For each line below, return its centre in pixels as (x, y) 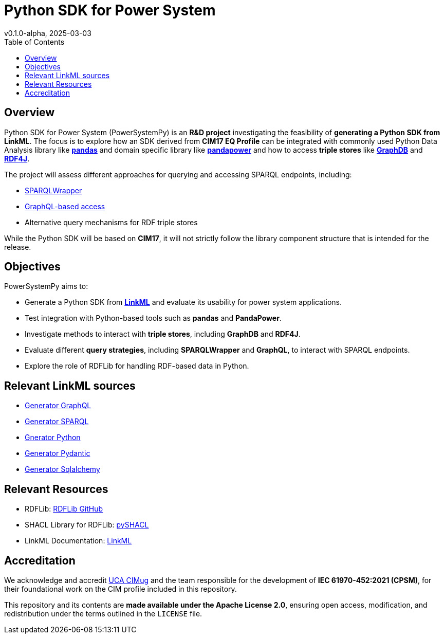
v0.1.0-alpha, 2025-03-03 (48, 33)
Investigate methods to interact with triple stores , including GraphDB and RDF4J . (163, 334)
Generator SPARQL (57, 422)
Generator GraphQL (58, 406)
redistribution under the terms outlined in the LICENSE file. (103, 613)
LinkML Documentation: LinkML (78, 541)
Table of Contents (34, 42)
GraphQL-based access (65, 206)
